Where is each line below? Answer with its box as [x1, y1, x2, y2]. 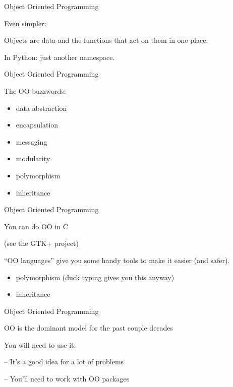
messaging [16, 136, 47, 147]
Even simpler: [4, 18, 46, 28]
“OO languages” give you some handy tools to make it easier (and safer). [4, 254, 230, 265]
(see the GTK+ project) [4, 238, 79, 248]
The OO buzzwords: [4, 85, 66, 96]
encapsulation [16, 119, 59, 130]
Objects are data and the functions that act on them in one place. [4, 35, 208, 45]
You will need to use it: [4, 339, 76, 350]
